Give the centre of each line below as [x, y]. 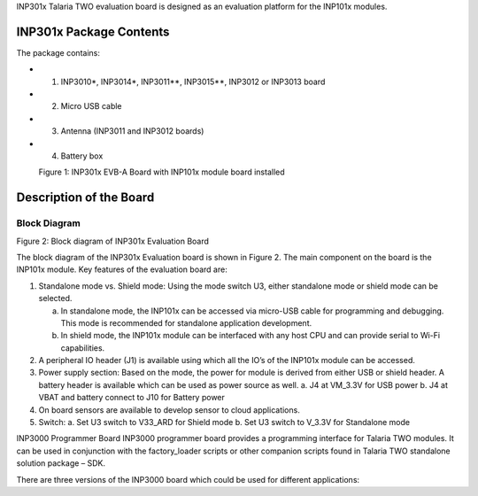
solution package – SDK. [61, 463]
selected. [55, 298]
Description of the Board [85, 198]
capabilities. [83, 348]
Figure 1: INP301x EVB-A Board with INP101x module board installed [162, 172]
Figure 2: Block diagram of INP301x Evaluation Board [113, 241]
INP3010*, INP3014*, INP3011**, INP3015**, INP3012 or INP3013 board [193, 81]
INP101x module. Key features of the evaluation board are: [122, 269]
